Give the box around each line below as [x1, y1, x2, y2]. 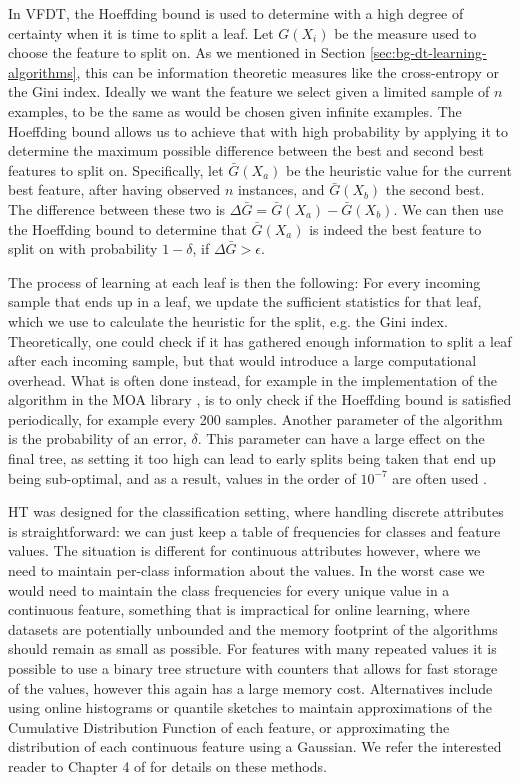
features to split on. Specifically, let [8, 159, 224, 180]
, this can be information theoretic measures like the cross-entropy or [76, 61, 500, 82]
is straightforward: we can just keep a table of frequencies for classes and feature [8, 520, 501, 541]
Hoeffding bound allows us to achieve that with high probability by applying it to [8, 120, 508, 141]
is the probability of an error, [8, 428, 187, 449]
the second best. [385, 179, 485, 200]
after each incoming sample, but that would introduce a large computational [8, 350, 477, 371]
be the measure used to [334, 22, 477, 43]
